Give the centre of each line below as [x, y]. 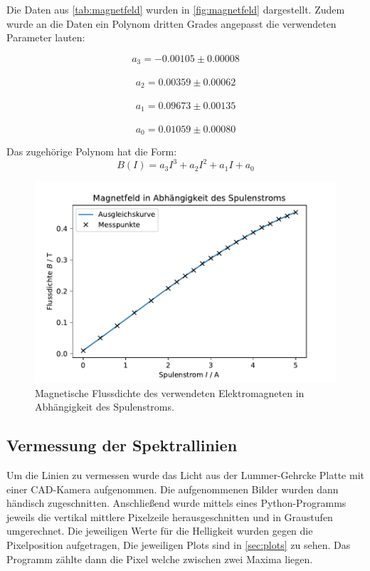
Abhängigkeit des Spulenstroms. [105, 407]
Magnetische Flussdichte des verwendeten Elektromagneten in [170, 392]
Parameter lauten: [46, 37]
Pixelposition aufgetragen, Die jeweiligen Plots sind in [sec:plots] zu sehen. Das [179, 545]
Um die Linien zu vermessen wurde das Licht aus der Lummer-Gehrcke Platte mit [185, 475]
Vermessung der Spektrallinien [122, 445]
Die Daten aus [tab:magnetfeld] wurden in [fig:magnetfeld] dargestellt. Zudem [176, 9]
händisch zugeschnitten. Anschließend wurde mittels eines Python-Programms [176, 503]
